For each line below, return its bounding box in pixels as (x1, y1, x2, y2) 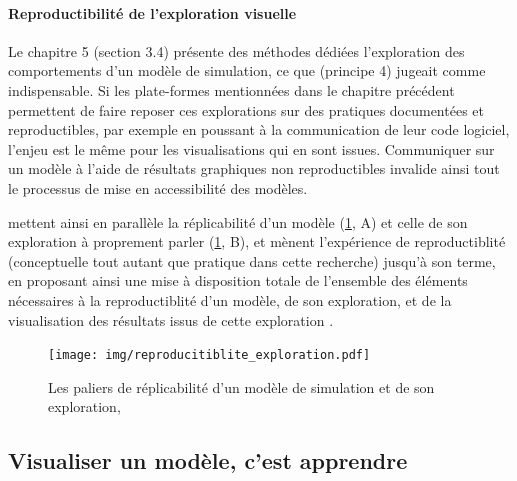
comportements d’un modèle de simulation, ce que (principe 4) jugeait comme (8, 60, 486, 81)
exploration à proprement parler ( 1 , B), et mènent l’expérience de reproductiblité (8, 231, 506, 252)
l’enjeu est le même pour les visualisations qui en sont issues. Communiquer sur (8, 138, 495, 159)
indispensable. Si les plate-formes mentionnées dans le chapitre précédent (8, 79, 455, 100)
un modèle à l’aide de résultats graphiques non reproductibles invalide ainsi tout (8, 158, 500, 179)
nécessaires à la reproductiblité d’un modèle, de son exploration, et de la (8, 289, 452, 310)
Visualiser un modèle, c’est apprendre (8, 445, 408, 476)
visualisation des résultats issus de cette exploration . (8, 309, 334, 330)
